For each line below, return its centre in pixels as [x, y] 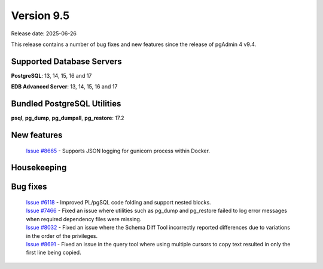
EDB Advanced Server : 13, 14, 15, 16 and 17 [64, 87]
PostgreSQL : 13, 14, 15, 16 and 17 [51, 75]
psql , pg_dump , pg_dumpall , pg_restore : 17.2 [68, 118]
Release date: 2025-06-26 [44, 33]
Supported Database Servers [66, 61]
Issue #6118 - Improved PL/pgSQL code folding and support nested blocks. [119, 202]
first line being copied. [54, 253]
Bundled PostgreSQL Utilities [66, 104]
